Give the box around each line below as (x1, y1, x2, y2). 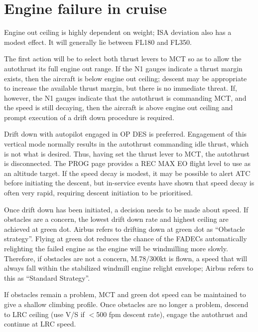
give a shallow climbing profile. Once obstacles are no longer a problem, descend (4, 299, 249, 309)
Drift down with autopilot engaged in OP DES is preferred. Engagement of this (4, 129, 247, 139)
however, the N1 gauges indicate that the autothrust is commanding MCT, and (4, 92, 247, 103)
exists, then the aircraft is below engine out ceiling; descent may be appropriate (4, 73, 247, 83)
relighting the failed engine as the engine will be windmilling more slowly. (4, 243, 228, 253)
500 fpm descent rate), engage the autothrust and (96, 309, 248, 319)
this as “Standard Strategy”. (4, 272, 90, 283)
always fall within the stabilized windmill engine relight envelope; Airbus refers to (4, 263, 254, 273)
